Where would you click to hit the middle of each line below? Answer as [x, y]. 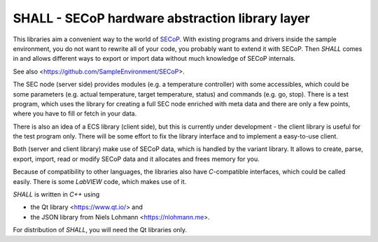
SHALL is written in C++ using [56, 194]
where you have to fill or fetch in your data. [75, 114]
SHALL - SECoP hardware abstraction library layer [162, 18]
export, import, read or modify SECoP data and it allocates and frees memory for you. [136, 159]
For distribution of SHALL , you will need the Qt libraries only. [100, 230]
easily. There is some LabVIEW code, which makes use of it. [100, 181]
